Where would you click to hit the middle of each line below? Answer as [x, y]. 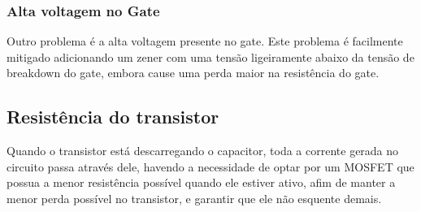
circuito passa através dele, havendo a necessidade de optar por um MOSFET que [210, 166]
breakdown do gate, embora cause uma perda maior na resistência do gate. [193, 73]
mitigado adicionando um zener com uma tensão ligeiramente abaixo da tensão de [210, 56]
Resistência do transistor [113, 117]
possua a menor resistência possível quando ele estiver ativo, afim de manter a [201, 182]
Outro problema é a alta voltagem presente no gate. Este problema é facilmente [205, 41]
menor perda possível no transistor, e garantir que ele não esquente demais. [194, 198]
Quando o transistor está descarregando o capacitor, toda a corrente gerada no [203, 151]
